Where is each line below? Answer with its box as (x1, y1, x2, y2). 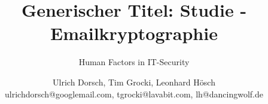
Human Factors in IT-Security (78, 56, 190, 68)
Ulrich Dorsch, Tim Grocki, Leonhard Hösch (53, 75, 215, 88)
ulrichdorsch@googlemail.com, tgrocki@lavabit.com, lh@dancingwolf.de (5, 87, 263, 100)
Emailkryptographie (50, 21, 218, 45)
